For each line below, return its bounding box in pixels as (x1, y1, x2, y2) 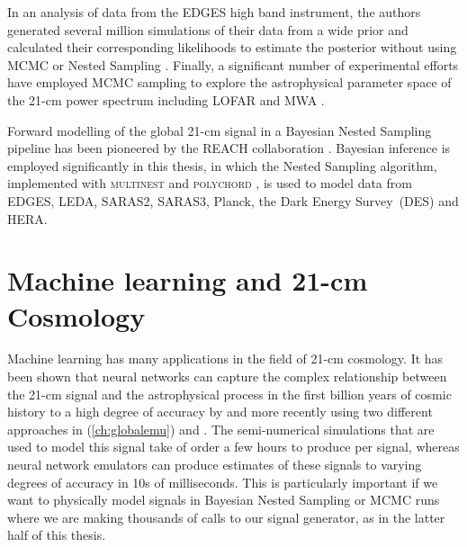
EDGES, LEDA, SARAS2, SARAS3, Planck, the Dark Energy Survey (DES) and (7, 191, 459, 210)
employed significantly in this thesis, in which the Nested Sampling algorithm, (7, 156, 437, 175)
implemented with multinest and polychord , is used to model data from (7, 174, 412, 193)
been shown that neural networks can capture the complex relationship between (7, 367, 447, 386)
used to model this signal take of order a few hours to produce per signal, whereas (7, 437, 460, 456)
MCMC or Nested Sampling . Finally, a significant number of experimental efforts (7, 55, 459, 74)
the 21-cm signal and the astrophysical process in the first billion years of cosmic (7, 384, 452, 403)
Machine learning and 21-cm (7, 262, 368, 299)
